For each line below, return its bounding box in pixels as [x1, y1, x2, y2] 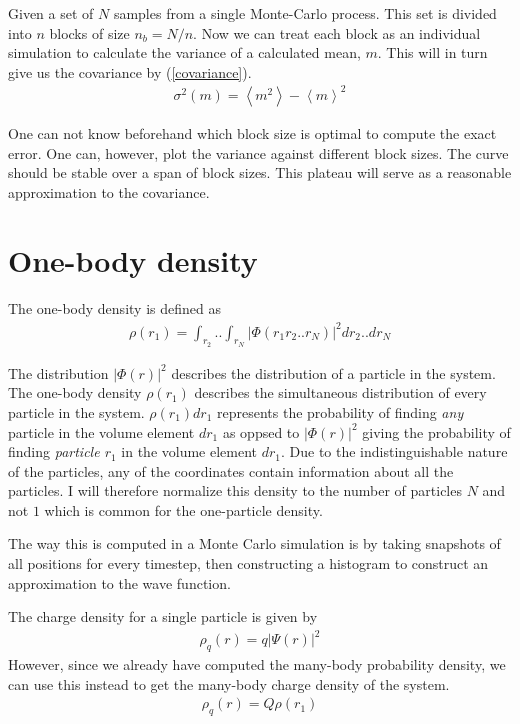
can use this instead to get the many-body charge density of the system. [8, 673, 450, 694]
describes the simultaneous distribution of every [194, 382, 487, 403]
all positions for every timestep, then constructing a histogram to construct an [8, 553, 489, 574]
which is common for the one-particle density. [44, 499, 323, 520]
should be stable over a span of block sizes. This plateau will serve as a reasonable [8, 162, 512, 183]
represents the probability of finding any [217, 401, 464, 422]
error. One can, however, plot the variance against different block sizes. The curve [8, 142, 509, 163]
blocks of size [49, 22, 130, 43]
